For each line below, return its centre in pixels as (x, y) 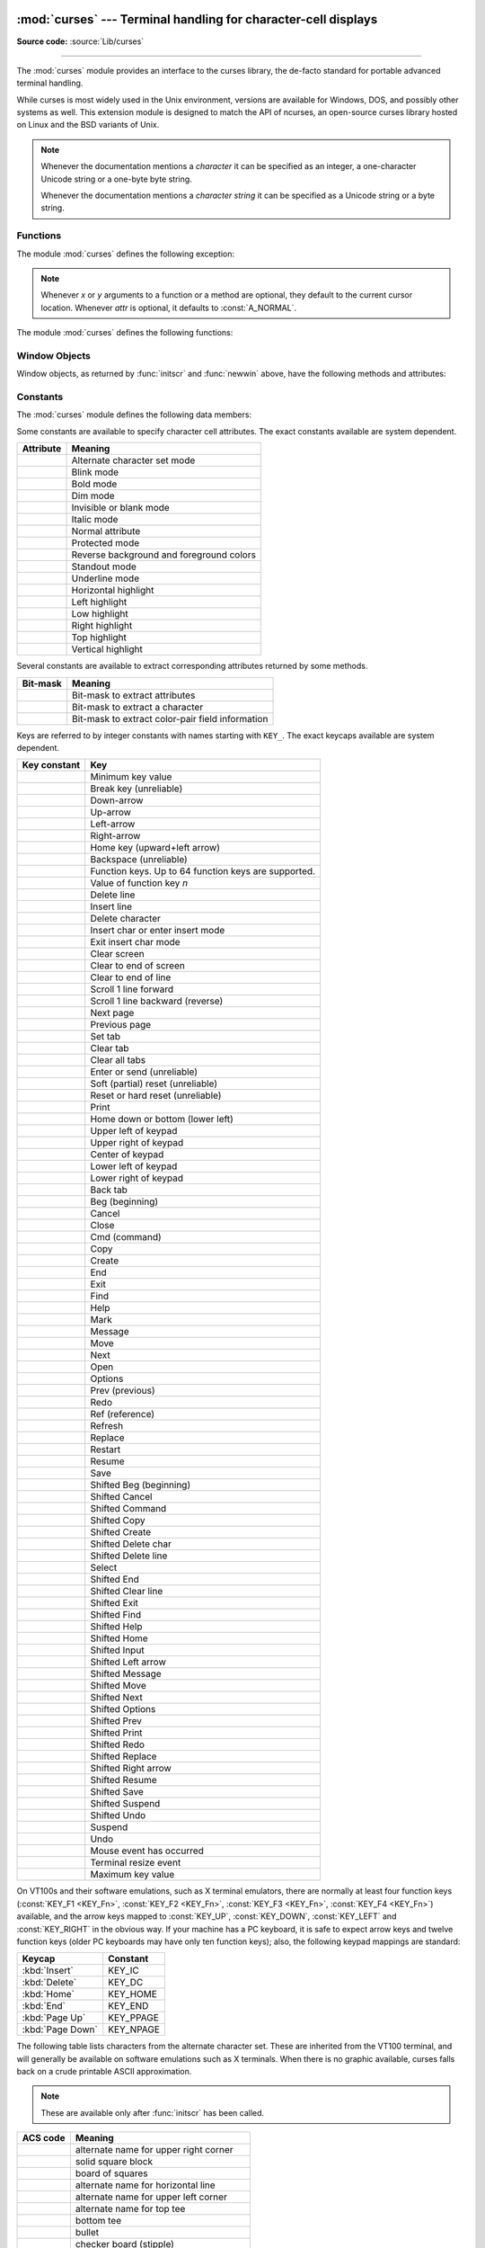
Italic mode (95, 520)
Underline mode (105, 578)
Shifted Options (123, 1709)
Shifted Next (116, 1698)
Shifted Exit (115, 1603)
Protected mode (106, 543)
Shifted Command (128, 1509)
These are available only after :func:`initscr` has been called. (153, 2112)
